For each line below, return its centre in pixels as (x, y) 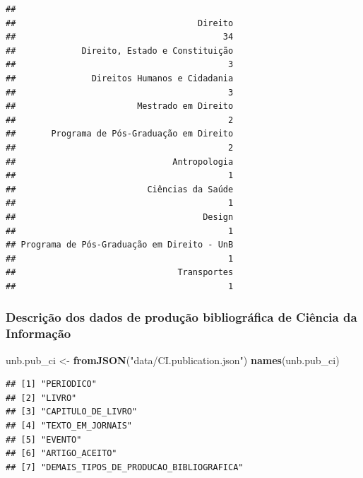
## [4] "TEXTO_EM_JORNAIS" (69, 425)
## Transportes (120, 273)
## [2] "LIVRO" (41, 398)
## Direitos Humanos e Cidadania (120, 78)
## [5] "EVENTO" (44, 439)
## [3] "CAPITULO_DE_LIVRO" (72, 412)
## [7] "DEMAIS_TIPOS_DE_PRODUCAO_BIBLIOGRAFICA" (125, 467)
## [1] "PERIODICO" (51, 384)
